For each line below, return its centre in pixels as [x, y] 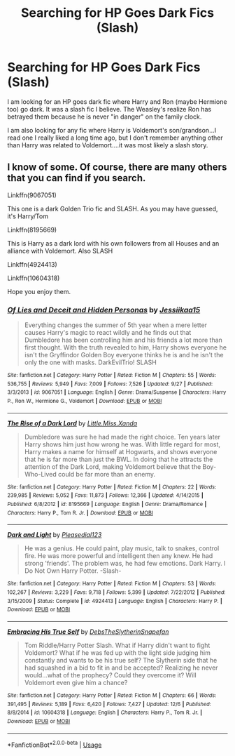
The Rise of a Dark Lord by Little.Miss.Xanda [72, 423]
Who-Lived [41, 474]
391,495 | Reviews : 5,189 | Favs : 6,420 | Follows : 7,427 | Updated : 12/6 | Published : [109, 704]
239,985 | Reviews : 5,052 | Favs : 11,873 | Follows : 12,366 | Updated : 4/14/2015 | [106, 496]
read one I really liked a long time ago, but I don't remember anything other [115, 138]
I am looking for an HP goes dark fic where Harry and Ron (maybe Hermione [117, 101]
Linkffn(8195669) [32, 230]
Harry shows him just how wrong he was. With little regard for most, [122, 444]
